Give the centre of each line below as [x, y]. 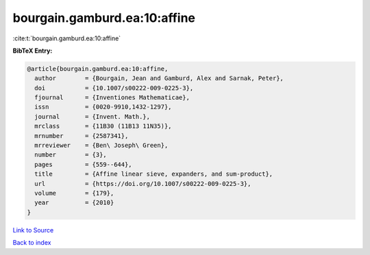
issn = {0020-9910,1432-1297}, [103, 107]
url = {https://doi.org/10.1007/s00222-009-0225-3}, [143, 184]
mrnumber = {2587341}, [82, 136]
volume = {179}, [74, 193]
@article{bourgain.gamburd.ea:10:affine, [98, 69]
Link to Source [33, 230]
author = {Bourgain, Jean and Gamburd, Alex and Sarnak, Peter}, [159, 78]
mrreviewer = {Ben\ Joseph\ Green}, [101, 146]
